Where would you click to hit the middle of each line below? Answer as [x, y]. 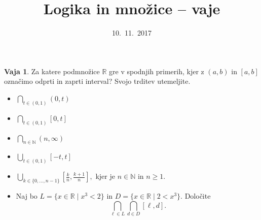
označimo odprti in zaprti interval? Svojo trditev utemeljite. [97, 81]
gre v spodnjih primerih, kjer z [157, 71]
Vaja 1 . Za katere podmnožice [52, 71]
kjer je [105, 176]
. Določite [196, 196]
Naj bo [27, 196]
